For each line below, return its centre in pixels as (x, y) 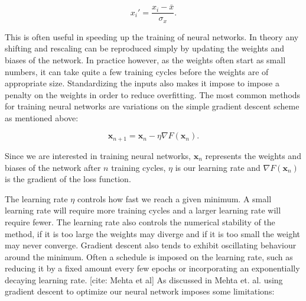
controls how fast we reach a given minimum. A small (174, 198)
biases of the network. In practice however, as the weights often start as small (145, 59)
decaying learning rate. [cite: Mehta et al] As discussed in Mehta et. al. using (144, 279)
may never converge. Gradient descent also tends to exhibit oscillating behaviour (151, 245)
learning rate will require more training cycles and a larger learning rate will (143, 210)
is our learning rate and (218, 167)
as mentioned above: (42, 117)
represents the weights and (253, 155)
